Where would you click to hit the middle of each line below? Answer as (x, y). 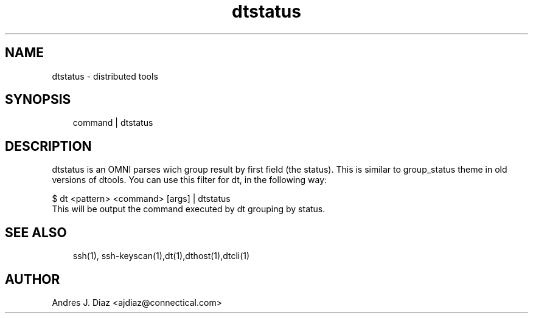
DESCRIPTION (48, 146)
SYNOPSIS (38, 100)
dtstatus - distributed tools (105, 76)
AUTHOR (33, 279)
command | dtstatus (113, 123)
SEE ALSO (36, 232)
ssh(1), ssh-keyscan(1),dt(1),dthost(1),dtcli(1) (161, 256)
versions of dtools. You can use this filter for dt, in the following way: (190, 180)
